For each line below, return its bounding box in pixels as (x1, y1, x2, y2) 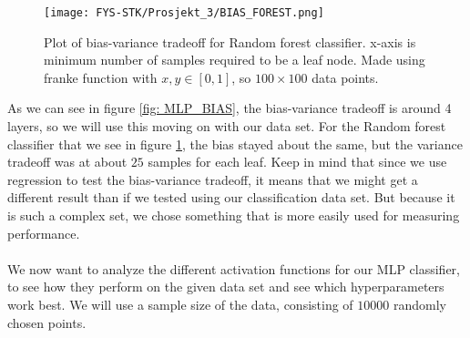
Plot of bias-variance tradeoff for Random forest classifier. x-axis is (44, 32, 416, 51)
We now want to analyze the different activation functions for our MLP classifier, (7, 259, 460, 278)
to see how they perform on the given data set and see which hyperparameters (7, 277, 444, 296)
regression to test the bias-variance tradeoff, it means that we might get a (7, 169, 418, 189)
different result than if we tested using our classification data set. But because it (7, 188, 455, 207)
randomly (393, 294, 446, 313)
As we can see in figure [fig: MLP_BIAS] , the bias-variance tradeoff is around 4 (7, 98, 452, 118)
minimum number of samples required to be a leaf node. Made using (44, 50, 425, 69)
